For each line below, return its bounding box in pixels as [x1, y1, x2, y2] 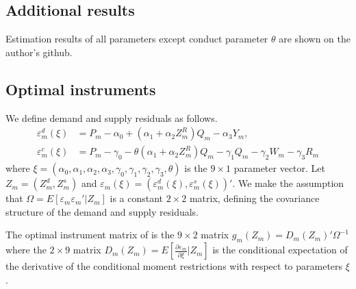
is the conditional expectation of [212, 242, 348, 257]
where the [5, 242, 47, 257]
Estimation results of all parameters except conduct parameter [5, 32, 268, 46]
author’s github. [5, 45, 73, 59]
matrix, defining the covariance [189, 191, 320, 205]
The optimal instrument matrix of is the [5, 227, 175, 242]
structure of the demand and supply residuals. [5, 204, 199, 218]
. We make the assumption [232, 176, 344, 190]
